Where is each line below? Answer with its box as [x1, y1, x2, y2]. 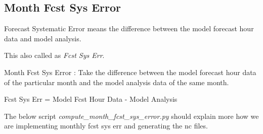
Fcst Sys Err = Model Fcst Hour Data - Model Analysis [4, 94, 178, 104]
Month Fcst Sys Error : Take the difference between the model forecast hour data [4, 66, 256, 77]
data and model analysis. [4, 33, 81, 43]
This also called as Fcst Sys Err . [4, 50, 105, 60]
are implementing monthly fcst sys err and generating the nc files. [4, 120, 208, 131]
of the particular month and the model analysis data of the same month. [4, 77, 229, 87]
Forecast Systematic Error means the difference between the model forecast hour [4, 23, 254, 34]
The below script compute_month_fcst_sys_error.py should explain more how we [4, 110, 259, 121]
